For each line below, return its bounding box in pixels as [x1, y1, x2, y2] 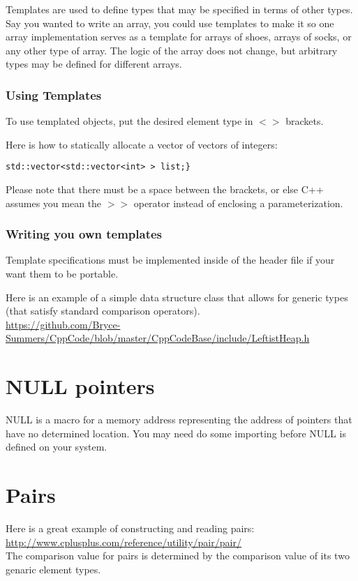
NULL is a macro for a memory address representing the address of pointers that [6, 412, 352, 427]
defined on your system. [6, 439, 107, 454]
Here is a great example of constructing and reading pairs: [6, 521, 255, 536]
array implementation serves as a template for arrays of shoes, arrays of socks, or [6, 29, 352, 44]
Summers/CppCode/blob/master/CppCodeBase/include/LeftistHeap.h [6, 331, 310, 345]
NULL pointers [6, 372, 155, 400]
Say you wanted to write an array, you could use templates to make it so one [6, 15, 334, 30]
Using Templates [6, 86, 102, 103]
